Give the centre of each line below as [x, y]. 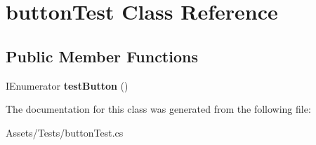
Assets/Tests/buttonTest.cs [65, 132]
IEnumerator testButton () [67, 85]
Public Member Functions [102, 56]
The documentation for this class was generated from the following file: [158, 109]
